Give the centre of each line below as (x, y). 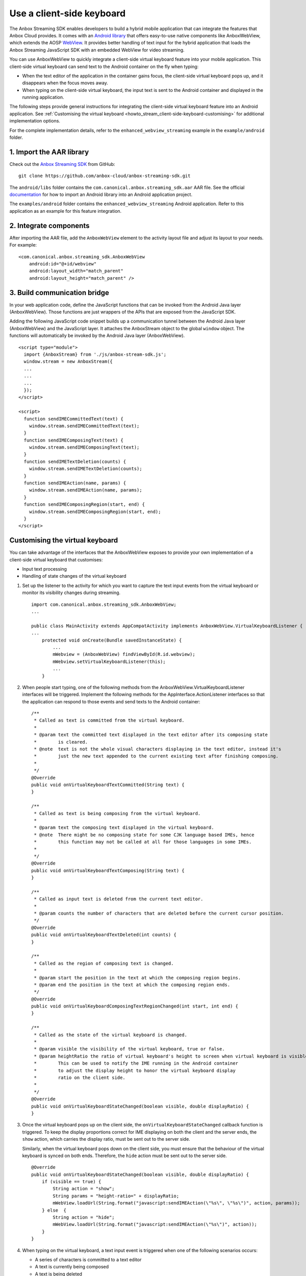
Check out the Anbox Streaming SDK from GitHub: (62, 164)
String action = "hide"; (84, 1218)
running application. (43, 97)
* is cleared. (61, 742)
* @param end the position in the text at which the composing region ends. (132, 985)
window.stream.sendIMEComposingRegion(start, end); (95, 511)
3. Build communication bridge (59, 293)
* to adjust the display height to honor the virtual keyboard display (135, 1070)
